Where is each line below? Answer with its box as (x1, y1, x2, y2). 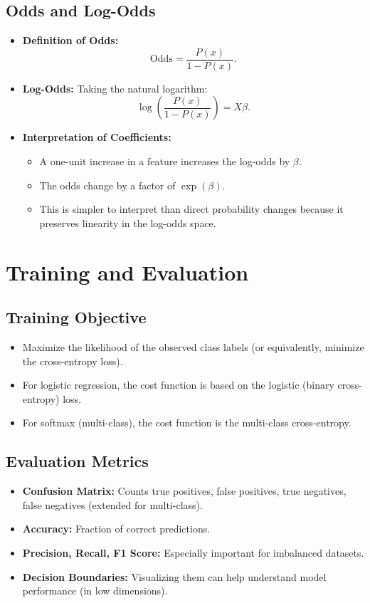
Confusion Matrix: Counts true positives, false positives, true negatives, (22, 483, 347, 498)
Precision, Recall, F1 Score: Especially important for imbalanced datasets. (22, 545, 364, 560)
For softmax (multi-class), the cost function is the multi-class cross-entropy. (22, 415, 351, 430)
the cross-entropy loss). (22, 353, 123, 368)
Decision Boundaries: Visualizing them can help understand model (22, 569, 327, 584)
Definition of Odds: (22, 33, 119, 48)
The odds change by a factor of (39, 177, 176, 192)
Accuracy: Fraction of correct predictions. (22, 521, 211, 536)
